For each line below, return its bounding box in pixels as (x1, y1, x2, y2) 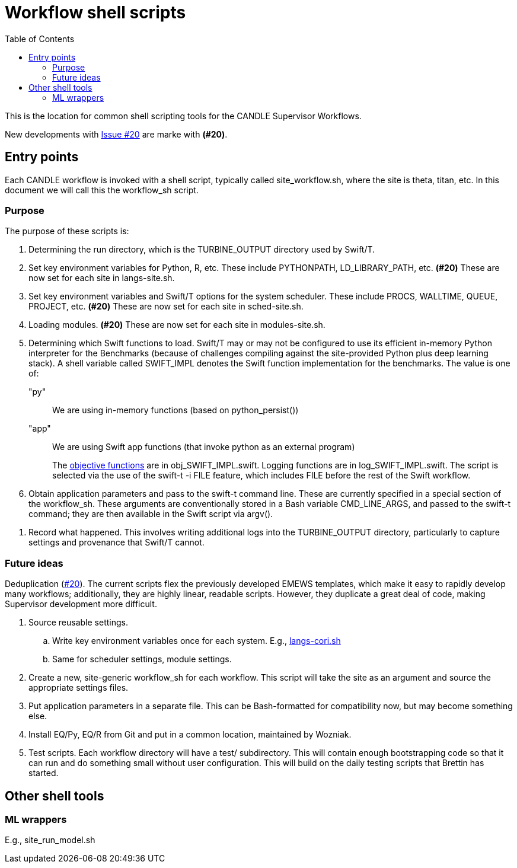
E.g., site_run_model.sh (5, 835, 95, 845)
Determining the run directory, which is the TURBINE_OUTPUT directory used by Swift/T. (28, 244, 375, 255)
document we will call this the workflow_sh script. (5, 184, 199, 195)
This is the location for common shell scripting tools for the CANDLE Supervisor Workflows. (5, 110, 362, 121)
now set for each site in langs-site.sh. (28, 273, 175, 283)
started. (28, 768, 59, 778)
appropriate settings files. (28, 682, 129, 693)
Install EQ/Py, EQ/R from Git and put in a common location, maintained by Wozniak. (28, 729, 352, 740)
